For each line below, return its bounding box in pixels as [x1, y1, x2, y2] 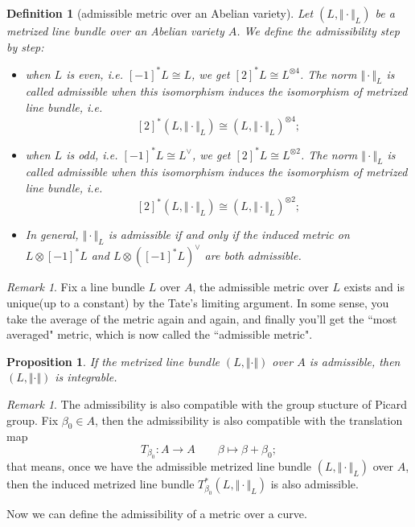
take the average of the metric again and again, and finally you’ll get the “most [6, 310, 397, 327]
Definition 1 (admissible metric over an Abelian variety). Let [6, 5, 314, 21]
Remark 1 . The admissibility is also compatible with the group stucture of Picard [6, 396, 408, 413]
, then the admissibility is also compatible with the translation [94, 411, 403, 428]
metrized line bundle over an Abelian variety [6, 23, 224, 39]
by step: [6, 38, 44, 55]
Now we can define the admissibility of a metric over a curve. [6, 504, 307, 521]
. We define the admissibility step [236, 23, 400, 39]
